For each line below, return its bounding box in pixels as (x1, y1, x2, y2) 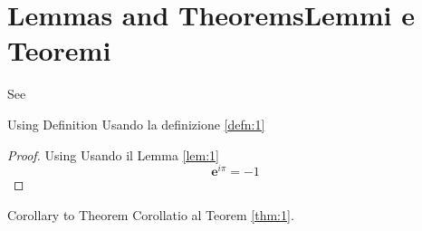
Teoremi (7, 32, 111, 69)
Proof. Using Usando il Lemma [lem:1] (7, 145, 220, 164)
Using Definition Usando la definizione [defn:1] (7, 114, 265, 133)
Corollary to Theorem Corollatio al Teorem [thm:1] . (7, 205, 294, 224)
